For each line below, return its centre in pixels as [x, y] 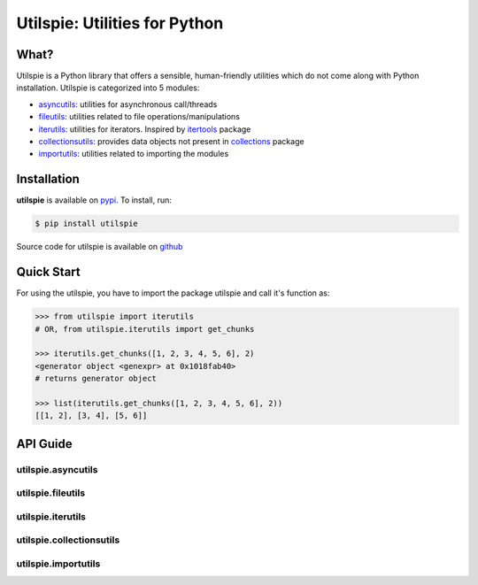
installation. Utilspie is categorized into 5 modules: [108, 88]
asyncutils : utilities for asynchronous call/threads [128, 104]
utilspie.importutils [58, 564]
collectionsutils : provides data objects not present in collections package [171, 142]
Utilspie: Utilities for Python [120, 23]
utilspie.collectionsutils [68, 540]
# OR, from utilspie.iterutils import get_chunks [145, 329]
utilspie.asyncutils [57, 469]
